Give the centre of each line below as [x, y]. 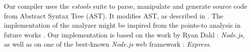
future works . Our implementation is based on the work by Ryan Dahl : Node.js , [124, 34]
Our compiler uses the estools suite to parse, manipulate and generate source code [125, 6]
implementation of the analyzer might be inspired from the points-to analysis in [122, 25]
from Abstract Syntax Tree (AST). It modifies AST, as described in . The [114, 15]
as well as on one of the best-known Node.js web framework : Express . [108, 44]
